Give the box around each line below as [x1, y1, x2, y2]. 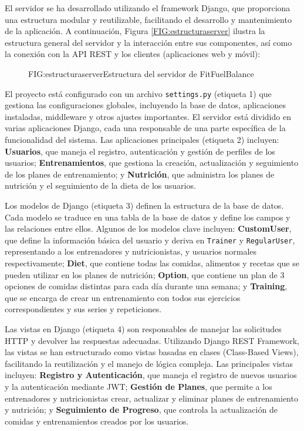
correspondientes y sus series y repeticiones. [5, 303, 162, 315]
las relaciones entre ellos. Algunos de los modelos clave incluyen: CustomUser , [5, 222, 292, 235]
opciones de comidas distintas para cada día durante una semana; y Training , [5, 280, 288, 292]
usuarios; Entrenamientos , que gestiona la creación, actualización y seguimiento [5, 156, 299, 169]
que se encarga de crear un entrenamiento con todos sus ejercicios [5, 291, 241, 303]
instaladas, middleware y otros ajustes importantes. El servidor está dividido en [5, 110, 291, 122]
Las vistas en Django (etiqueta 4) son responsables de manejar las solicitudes [5, 322, 282, 335]
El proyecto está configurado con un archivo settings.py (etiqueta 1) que [5, 87, 272, 99]
